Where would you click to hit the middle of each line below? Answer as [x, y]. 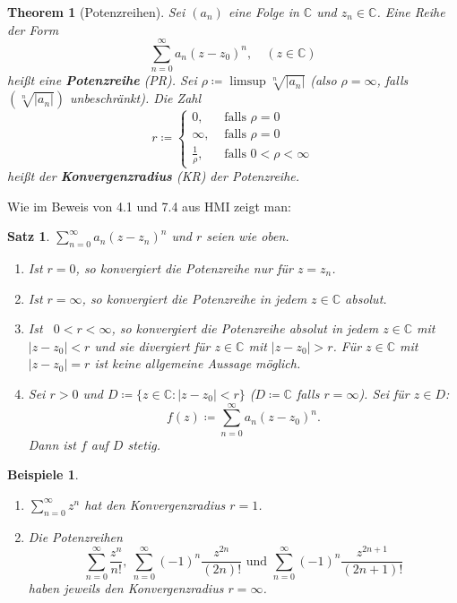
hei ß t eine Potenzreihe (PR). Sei [102, 80]
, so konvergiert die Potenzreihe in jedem [194, 298]
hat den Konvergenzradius [155, 504]
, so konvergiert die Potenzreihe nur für [184, 268]
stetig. [144, 444]
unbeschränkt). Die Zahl [136, 98]
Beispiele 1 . [43, 474]
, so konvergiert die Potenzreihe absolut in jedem [245, 328]
